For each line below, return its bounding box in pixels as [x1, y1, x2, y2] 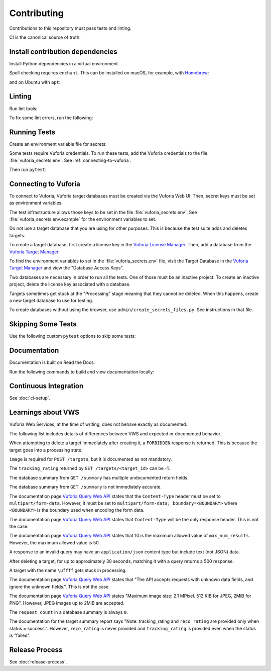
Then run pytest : [9, 166, 47, 172]
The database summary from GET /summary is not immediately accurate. [9, 484, 162, 490]
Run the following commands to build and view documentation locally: [9, 368, 154, 374]
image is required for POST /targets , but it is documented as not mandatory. [9, 456, 172, 462]
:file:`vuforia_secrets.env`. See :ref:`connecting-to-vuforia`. [9, 157, 131, 163]
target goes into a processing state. [9, 447, 83, 453]
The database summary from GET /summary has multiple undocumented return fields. [9, 474, 189, 481]
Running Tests [9, 128, 55, 136]
